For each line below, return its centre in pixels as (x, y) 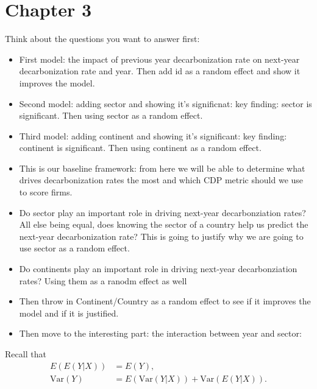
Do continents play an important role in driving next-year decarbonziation (158, 269)
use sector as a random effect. (74, 248)
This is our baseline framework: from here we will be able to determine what (162, 168)
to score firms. (46, 192)
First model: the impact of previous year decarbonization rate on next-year (159, 59)
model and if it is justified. (69, 313)
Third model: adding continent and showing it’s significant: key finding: (153, 135)
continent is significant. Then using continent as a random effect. (140, 148)
